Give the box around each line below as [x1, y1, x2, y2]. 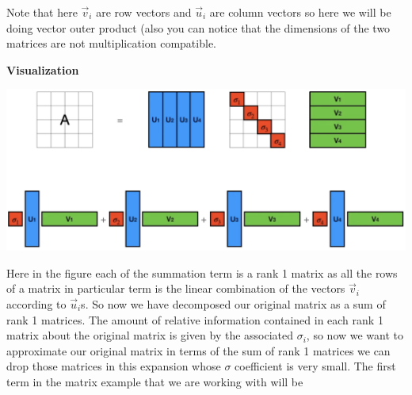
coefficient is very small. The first [235, 358, 396, 374]
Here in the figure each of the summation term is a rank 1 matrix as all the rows [6, 264, 398, 281]
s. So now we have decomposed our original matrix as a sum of [81, 295, 386, 312]
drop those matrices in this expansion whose [6, 358, 221, 374]
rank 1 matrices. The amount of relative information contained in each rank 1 [6, 311, 383, 328]
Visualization [6, 61, 79, 78]
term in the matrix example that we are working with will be [6, 373, 303, 389]
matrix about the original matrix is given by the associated [6, 327, 294, 343]
